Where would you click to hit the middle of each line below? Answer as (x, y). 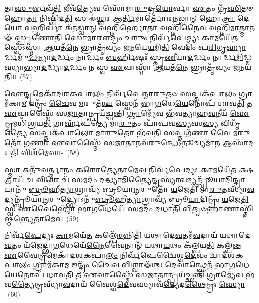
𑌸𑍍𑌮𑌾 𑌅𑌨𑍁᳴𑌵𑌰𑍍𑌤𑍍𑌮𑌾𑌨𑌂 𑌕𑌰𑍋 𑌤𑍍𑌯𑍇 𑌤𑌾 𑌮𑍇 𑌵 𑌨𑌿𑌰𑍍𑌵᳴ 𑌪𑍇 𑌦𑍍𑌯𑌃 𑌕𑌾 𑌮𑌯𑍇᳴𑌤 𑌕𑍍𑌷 (129, 169)
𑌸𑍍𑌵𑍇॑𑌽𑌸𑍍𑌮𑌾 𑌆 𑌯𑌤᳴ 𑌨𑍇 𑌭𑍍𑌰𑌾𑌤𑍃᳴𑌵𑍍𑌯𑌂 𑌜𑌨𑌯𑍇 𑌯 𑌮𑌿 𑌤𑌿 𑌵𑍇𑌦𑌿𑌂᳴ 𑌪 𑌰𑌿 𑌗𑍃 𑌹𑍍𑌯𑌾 (125, 47)
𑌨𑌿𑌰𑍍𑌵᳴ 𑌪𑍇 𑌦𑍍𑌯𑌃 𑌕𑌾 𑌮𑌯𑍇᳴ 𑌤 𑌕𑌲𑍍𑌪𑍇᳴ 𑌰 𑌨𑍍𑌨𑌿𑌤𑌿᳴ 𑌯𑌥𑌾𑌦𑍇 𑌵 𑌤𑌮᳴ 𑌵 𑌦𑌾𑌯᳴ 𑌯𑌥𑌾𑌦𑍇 (127, 235)
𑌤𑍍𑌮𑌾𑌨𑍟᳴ (247, 27)
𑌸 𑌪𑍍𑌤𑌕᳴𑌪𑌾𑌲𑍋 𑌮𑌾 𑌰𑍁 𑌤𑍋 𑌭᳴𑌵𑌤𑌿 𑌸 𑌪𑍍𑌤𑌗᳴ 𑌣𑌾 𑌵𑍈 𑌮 (134, 133)
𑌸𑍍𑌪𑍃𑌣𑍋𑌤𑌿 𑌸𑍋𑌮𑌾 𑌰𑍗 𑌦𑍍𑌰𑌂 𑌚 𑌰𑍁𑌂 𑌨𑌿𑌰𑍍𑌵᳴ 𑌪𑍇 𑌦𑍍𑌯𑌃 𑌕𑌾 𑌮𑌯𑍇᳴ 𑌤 (126, 37)
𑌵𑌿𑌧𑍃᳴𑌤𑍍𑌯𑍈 (231, 123)
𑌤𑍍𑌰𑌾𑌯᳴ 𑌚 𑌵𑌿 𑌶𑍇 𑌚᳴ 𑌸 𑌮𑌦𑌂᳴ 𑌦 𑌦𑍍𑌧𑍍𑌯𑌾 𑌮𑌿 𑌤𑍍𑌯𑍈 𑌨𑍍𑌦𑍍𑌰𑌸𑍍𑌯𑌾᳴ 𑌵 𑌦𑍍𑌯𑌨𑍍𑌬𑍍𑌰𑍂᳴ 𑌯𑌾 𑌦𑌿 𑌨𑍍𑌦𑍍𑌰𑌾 (125, 179)
